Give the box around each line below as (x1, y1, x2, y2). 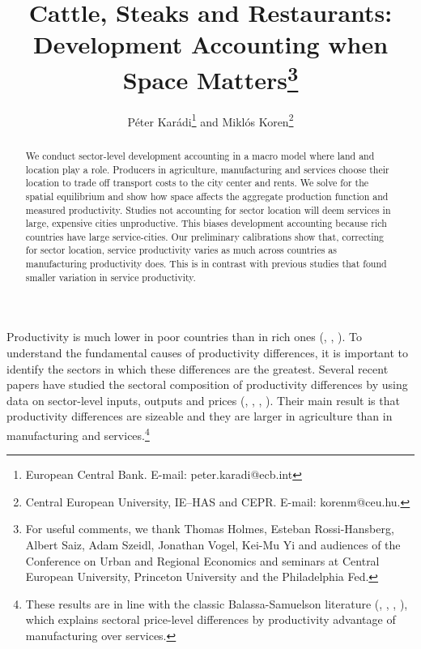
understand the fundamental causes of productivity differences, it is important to (6, 344, 409, 361)
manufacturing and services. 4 (6, 425, 150, 443)
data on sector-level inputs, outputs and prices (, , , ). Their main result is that (6, 391, 400, 408)
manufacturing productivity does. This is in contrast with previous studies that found (25, 257, 387, 271)
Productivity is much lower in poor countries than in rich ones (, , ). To (6, 328, 362, 345)
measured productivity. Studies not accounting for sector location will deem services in (25, 203, 391, 216)
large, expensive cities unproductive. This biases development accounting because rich (25, 216, 387, 230)
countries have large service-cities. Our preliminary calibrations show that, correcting (25, 229, 385, 243)
